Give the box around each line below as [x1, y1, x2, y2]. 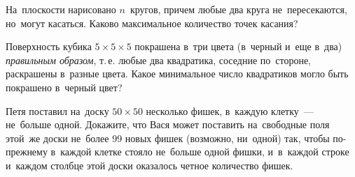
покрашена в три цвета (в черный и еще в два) [134, 39, 342, 54]
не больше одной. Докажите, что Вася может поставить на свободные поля [6, 117, 330, 132]
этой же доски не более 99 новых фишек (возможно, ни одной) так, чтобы [6, 130, 330, 145]
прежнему [6, 144, 48, 159]
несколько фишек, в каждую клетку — [146, 103, 314, 118]
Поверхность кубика [6, 39, 92, 54]
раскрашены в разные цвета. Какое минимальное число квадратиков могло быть [6, 66, 349, 81]
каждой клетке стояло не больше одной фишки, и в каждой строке [60, 144, 349, 159]
